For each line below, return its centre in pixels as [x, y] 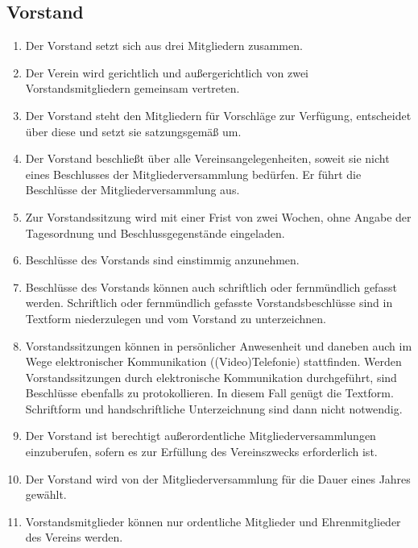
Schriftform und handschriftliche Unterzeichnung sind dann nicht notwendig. [214, 408]
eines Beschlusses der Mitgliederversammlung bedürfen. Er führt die [193, 174]
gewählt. [46, 494]
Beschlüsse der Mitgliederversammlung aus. [132, 190]
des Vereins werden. [74, 537]
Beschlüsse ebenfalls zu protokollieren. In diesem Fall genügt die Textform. [209, 393]
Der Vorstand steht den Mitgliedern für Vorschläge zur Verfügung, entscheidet [218, 115]
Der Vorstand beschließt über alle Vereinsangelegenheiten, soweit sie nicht [207, 158]
